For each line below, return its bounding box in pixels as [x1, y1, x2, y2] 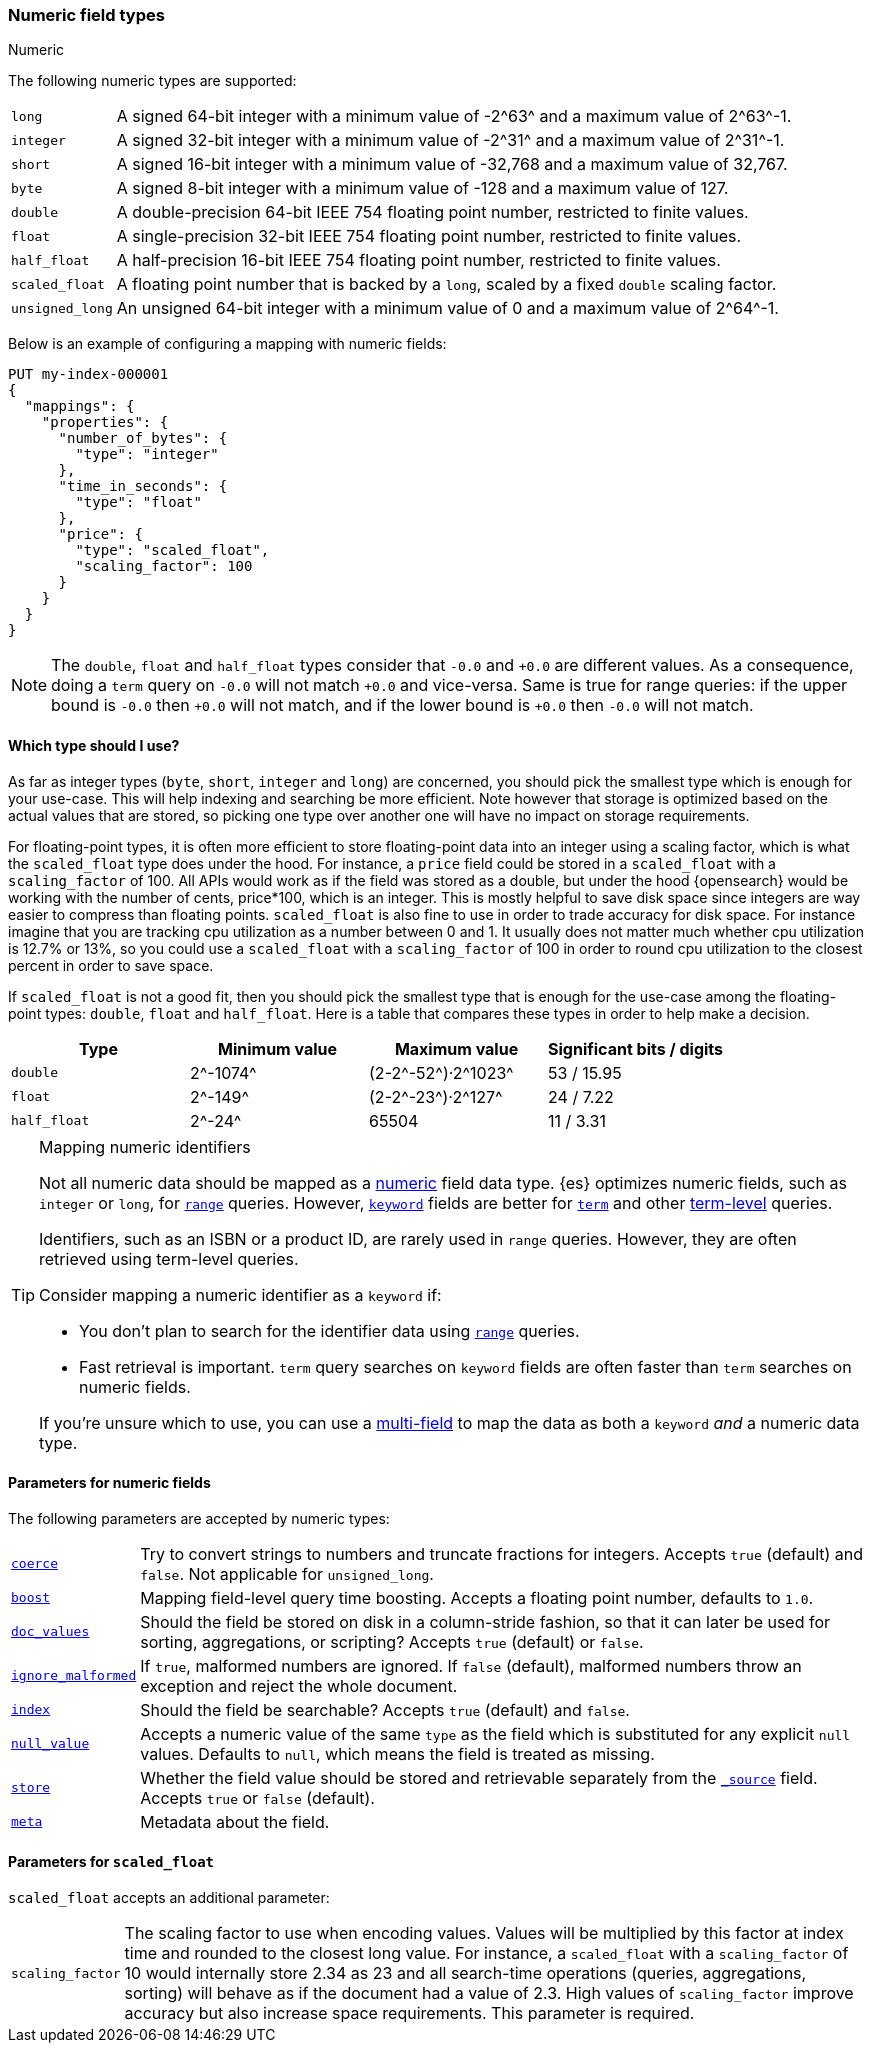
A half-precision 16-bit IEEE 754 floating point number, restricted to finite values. [116, 250, 721, 271]
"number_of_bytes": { [58, 430, 228, 447]
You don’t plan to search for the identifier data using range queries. [79, 1320, 580, 1341]
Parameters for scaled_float [8, 1853, 214, 1871]
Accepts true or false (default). [140, 1787, 375, 1808]
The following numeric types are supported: [8, 72, 297, 90]
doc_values [11, 1624, 90, 1640]
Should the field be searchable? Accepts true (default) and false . [140, 1699, 630, 1720]
